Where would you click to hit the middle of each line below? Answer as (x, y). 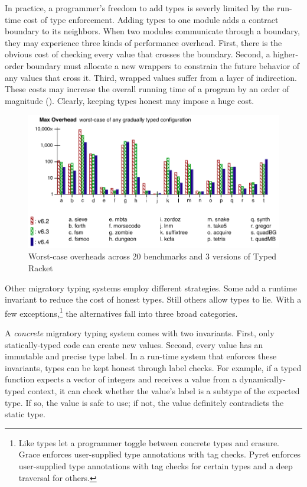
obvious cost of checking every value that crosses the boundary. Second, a (138, 54)
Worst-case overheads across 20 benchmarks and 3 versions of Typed (152, 256)
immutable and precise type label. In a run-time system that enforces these (141, 356)
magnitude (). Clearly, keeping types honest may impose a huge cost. (130, 100)
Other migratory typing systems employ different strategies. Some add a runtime (151, 288)
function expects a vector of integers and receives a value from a (121, 379)
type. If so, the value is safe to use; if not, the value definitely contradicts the (144, 402)
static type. (25, 414)
